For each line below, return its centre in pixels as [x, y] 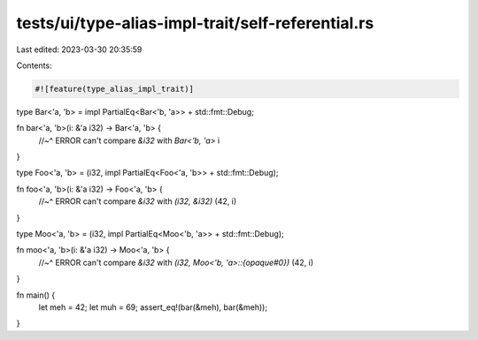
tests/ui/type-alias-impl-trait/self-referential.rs [195, 23]
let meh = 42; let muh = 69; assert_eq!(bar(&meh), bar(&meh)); [153, 307]
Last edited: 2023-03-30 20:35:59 [79, 49]
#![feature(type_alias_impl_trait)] [115, 89]
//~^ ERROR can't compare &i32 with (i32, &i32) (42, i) [138, 201]
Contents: [34, 65]
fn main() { [36, 295]
